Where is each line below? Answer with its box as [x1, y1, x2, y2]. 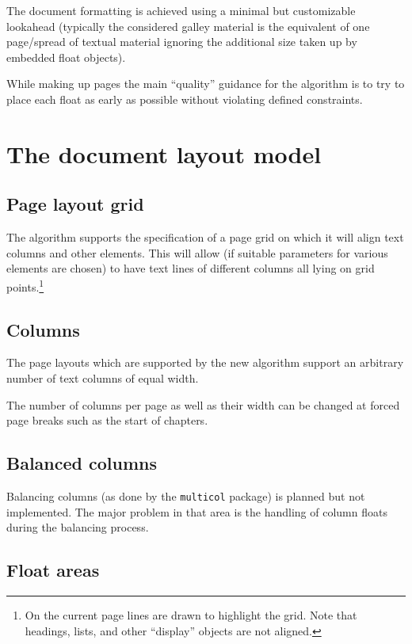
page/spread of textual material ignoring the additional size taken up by [6, 33, 357, 50]
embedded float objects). [6, 48, 126, 65]
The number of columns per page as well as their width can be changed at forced [6, 396, 400, 413]
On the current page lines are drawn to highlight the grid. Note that [25, 607, 357, 623]
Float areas [6, 558, 100, 582]
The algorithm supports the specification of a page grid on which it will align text [6, 229, 404, 246]
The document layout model [6, 137, 322, 170]
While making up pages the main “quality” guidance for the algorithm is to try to [6, 75, 405, 92]
